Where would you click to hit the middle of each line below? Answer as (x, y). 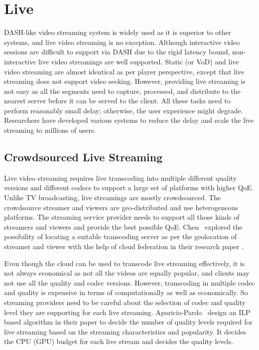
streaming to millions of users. (50, 130)
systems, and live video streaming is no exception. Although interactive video (122, 42)
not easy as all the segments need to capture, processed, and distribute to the (122, 91)
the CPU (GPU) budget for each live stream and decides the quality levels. (119, 341)
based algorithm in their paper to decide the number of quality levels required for (129, 322)
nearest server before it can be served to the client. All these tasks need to (117, 101)
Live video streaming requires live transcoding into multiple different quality (121, 177)
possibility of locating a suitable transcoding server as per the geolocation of (120, 236)
